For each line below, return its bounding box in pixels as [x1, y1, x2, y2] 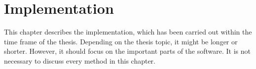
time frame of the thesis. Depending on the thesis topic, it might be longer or [4, 36, 238, 46]
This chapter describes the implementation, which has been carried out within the [4, 27, 252, 37]
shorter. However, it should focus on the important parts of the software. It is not [4, 46, 251, 56]
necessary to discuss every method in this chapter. [4, 55, 155, 66]
